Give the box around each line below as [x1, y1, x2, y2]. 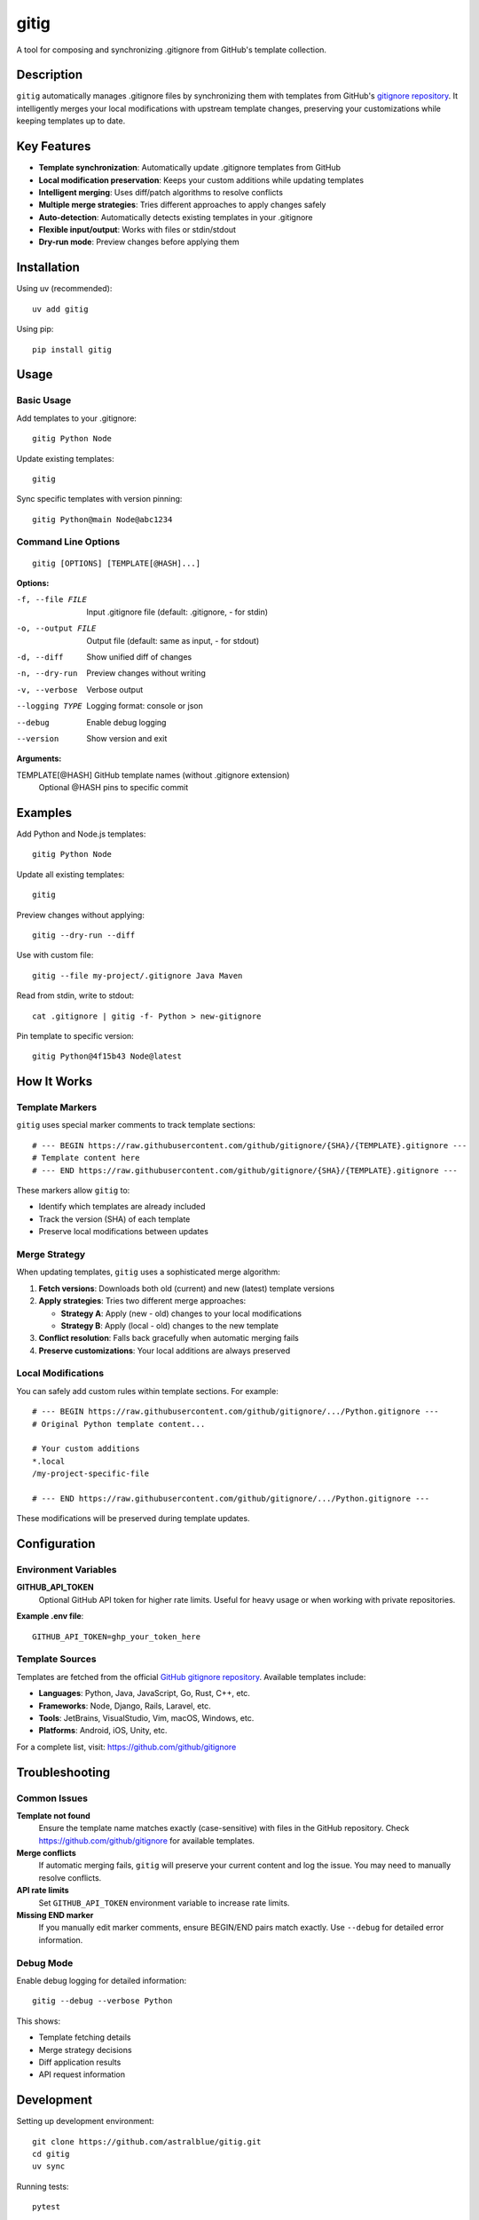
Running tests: [16, 2181, 69, 2192]
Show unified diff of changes [86, 651, 192, 662]
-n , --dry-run [16, 669, 78, 678]
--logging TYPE [16, 702, 83, 711]
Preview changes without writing [86, 668, 206, 678]
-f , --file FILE [16, 595, 88, 605]
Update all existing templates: [16, 868, 125, 879]
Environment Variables [16, 1564, 117, 1576]
